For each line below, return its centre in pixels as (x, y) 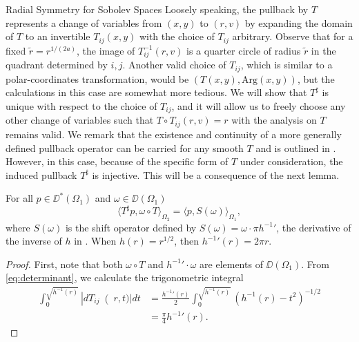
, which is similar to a (287, 65)
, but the (316, 78)
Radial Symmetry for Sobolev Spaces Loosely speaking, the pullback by (157, 9)
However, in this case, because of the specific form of (117, 161)
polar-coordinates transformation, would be (97, 78)
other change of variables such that (80, 120)
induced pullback (41, 174)
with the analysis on (274, 120)
